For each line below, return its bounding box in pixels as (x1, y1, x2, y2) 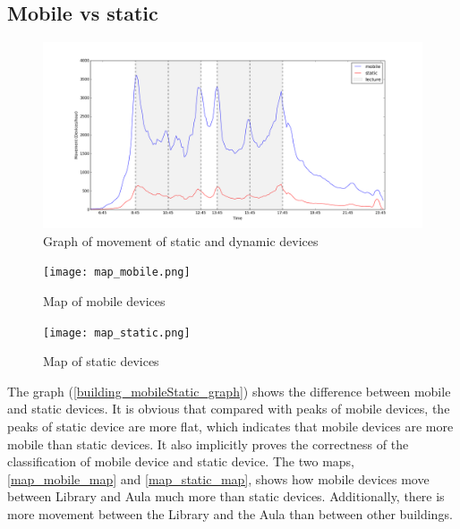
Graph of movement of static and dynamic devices (43, 231, 319, 250)
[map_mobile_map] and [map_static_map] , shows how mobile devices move (7, 469, 430, 488)
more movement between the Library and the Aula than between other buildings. (7, 504, 453, 523)
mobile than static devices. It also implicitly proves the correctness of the (7, 434, 409, 453)
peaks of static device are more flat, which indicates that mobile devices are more (7, 416, 454, 435)
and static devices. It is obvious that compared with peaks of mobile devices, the (7, 399, 450, 418)
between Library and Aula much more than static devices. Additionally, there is (7, 487, 445, 506)
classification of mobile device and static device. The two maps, (7, 452, 354, 471)
